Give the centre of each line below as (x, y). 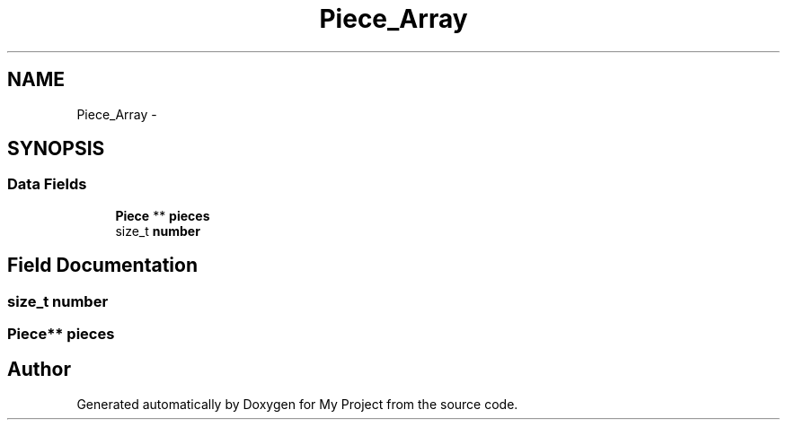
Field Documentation (102, 266)
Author (39, 370)
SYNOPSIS (56, 149)
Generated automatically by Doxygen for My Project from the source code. (297, 404)
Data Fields (47, 184)
